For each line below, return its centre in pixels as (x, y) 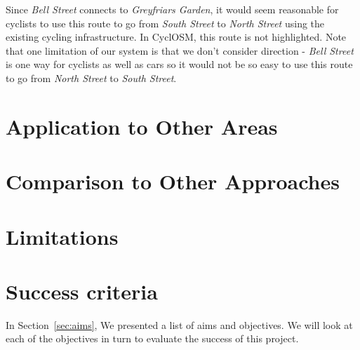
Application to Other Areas (142, 126)
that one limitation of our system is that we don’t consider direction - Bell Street (180, 50)
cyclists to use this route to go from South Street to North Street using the (165, 23)
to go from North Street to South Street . (91, 78)
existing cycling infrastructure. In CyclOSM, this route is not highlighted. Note (176, 37)
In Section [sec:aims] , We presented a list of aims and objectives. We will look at (179, 324)
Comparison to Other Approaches (173, 181)
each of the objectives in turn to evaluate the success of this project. (152, 338)
